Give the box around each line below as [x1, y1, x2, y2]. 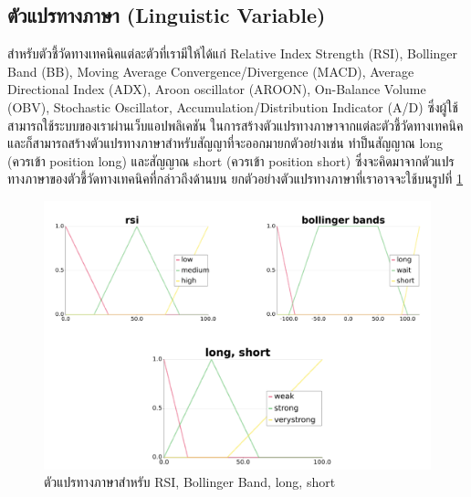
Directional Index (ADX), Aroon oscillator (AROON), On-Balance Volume [7, 79, 426, 99]
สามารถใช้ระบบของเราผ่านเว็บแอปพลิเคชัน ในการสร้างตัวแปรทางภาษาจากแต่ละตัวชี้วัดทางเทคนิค [7, 115, 464, 134]
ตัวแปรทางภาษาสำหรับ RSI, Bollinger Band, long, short [44, 472, 336, 492]
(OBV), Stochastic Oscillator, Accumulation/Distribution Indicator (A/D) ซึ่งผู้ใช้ [7, 97, 458, 116]
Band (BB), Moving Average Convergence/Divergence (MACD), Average [7, 61, 414, 80]
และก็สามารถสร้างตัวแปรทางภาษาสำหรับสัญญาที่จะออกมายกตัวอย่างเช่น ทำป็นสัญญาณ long [7, 133, 444, 153]
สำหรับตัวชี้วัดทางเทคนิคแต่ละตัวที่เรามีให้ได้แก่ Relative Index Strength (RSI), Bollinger [7, 44, 458, 63]
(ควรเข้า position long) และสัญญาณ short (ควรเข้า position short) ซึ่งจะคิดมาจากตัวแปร [7, 151, 455, 170]
